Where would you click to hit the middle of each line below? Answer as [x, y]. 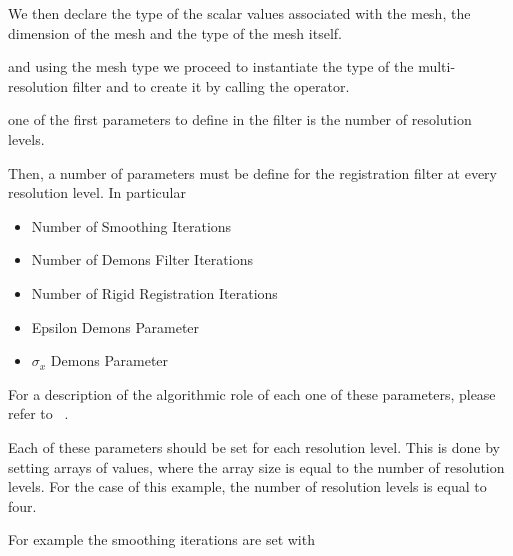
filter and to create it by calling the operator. [211, 85]
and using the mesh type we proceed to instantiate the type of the [211, 66]
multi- [437, 66]
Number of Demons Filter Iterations [142, 259]
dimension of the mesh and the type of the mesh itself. [175, 32]
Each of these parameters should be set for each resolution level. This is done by [254, 446]
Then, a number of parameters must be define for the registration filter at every [252, 172]
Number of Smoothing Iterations [131, 225]
